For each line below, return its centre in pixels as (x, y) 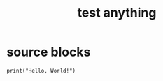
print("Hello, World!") (41, 71)
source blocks (49, 52)
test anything (117, 13)
